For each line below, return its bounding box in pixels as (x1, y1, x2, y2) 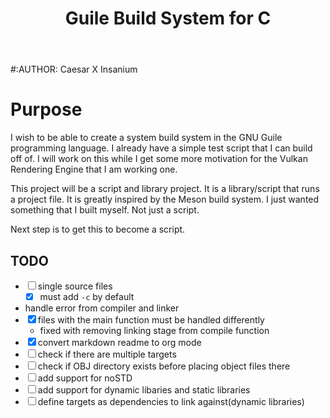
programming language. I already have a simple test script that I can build (10, 142, 313, 154)
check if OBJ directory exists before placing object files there (37, 360, 291, 372)
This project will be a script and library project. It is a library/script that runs (10, 183, 320, 195)
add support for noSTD (37, 372, 133, 384)
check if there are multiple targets (37, 348, 177, 360)
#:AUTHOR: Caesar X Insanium (10, 63, 138, 76)
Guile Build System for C (64, 7, 272, 30)
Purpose (10, 98, 83, 121)
